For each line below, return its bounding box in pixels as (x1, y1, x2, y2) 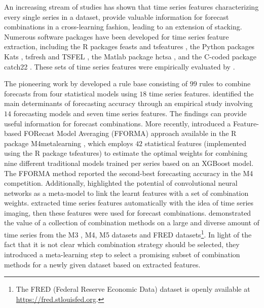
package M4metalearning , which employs (4, 138, 133, 148)
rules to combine (199, 78, 251, 89)
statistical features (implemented (144, 138, 246, 148)
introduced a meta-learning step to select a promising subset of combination (4, 249, 240, 259)
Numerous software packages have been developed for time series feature (4, 31, 229, 42)
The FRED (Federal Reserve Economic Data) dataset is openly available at (16, 284, 250, 294)
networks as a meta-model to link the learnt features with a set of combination (4, 187, 249, 198)
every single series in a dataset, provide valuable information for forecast (4, 11, 229, 22)
